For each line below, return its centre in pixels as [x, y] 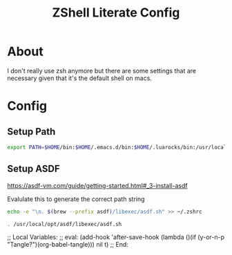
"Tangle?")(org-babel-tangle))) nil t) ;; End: [68, 245]
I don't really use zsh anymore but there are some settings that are [102, 70]
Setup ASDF [33, 169]
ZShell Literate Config [116, 13]
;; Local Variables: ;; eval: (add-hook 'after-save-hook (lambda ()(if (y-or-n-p [116, 237]
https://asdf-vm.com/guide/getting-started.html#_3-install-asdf [97, 185]
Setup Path [31, 132]
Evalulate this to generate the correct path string [76, 199]
